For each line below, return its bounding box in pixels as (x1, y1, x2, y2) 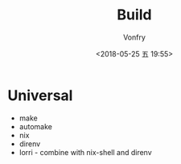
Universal (7, 86, 73, 104)
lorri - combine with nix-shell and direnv (19, 147, 152, 157)
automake (19, 121, 53, 131)
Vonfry (122, 32, 146, 42)
